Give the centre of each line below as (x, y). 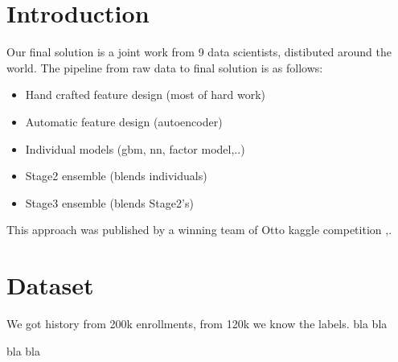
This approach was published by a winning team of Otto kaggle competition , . (199, 230)
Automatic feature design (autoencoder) (124, 121)
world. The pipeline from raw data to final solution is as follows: (165, 67)
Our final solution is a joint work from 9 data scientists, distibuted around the (199, 52)
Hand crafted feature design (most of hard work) (146, 95)
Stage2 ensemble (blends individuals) (116, 176)
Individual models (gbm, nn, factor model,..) (135, 148)
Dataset (50, 285)
